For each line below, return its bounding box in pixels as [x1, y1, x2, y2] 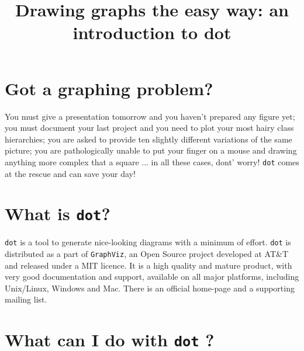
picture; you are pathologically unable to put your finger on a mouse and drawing [5, 144, 297, 157]
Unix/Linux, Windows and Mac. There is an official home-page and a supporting [5, 282, 295, 294]
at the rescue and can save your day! [5, 167, 136, 179]
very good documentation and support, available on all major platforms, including [5, 270, 299, 283]
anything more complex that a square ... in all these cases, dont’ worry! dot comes [5, 155, 299, 168]
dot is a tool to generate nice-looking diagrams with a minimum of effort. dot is [5, 236, 291, 248]
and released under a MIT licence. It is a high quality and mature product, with [5, 259, 292, 271]
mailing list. [5, 293, 47, 305]
